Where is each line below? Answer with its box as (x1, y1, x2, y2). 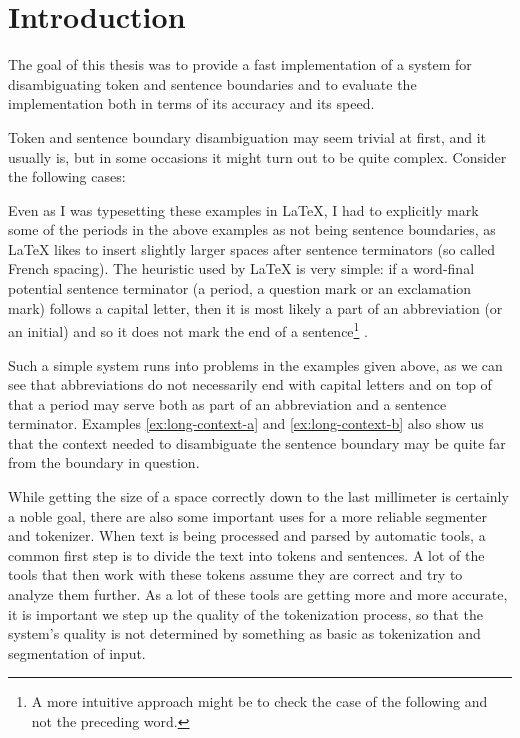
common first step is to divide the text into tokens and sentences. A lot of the (8, 544, 485, 565)
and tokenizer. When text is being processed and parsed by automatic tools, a (8, 525, 486, 546)
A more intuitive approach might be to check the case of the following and (31, 691, 488, 712)
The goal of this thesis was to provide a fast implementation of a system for (8, 54, 472, 75)
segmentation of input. (8, 642, 146, 663)
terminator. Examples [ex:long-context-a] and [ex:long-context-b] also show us (8, 413, 484, 434)
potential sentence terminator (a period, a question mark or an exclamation (8, 278, 472, 299)
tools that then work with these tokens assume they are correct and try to (8, 564, 463, 585)
